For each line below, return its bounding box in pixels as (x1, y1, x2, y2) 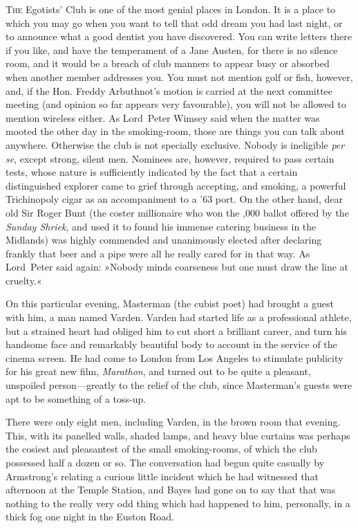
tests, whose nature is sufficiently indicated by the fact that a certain (6, 165, 298, 179)
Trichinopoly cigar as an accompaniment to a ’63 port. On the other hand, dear (6, 192, 343, 206)
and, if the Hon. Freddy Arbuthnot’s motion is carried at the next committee (6, 83, 333, 98)
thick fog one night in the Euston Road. (6, 509, 174, 524)
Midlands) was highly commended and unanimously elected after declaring (6, 233, 322, 247)
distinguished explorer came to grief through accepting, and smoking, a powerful (6, 178, 346, 192)
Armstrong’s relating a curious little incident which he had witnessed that (6, 468, 319, 483)
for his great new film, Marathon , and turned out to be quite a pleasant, (6, 364, 311, 379)
